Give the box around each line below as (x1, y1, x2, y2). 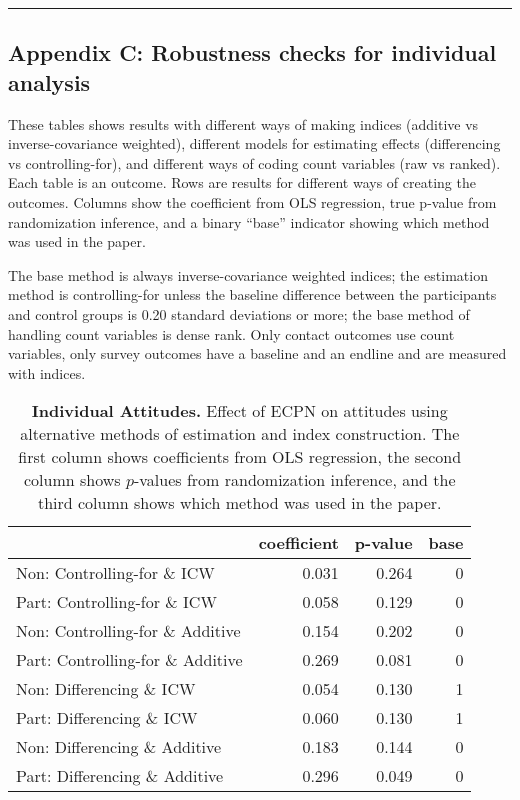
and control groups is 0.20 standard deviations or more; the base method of (8, 303, 470, 324)
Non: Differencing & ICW (16, 677, 196, 701)
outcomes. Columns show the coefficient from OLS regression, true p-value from (8, 191, 497, 212)
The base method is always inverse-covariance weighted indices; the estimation (8, 264, 488, 285)
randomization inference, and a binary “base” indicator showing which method (8, 211, 490, 232)
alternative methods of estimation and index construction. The (20, 422, 460, 446)
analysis (8, 66, 91, 97)
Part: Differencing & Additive (16, 764, 224, 788)
